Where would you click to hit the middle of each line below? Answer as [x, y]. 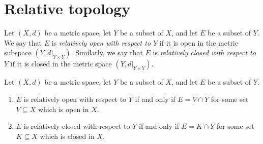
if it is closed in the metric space [61, 64]
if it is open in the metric [199, 42]
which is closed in [67, 136]
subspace [18, 52]
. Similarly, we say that [107, 52]
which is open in [63, 109]
